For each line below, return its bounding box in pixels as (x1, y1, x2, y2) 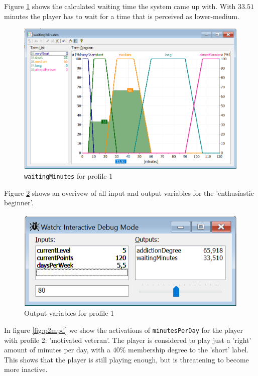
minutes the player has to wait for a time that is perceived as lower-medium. (4, 11, 240, 21)
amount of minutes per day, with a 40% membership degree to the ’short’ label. (4, 344, 249, 355)
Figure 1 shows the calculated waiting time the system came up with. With (4, 1, 236, 11)
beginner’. (4, 197, 34, 208)
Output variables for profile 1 (24, 308, 114, 318)
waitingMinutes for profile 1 (24, 170, 113, 181)
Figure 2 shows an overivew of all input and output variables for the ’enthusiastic (4, 187, 254, 198)
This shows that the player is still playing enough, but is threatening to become (4, 354, 249, 364)
